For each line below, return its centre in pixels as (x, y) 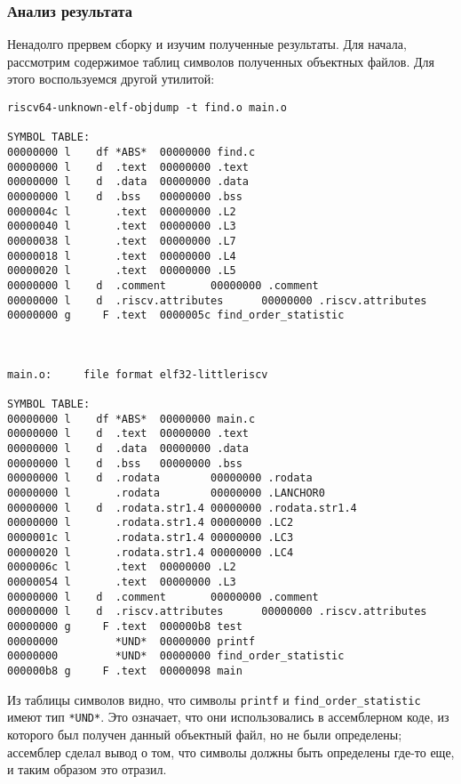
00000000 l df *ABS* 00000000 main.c (131, 419)
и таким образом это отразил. (87, 769)
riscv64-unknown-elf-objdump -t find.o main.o (147, 108)
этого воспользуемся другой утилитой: (111, 79)
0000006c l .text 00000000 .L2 (122, 567)
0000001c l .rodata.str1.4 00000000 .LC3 (151, 538)
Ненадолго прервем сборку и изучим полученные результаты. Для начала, (207, 44)
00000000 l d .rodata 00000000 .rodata (160, 478)
